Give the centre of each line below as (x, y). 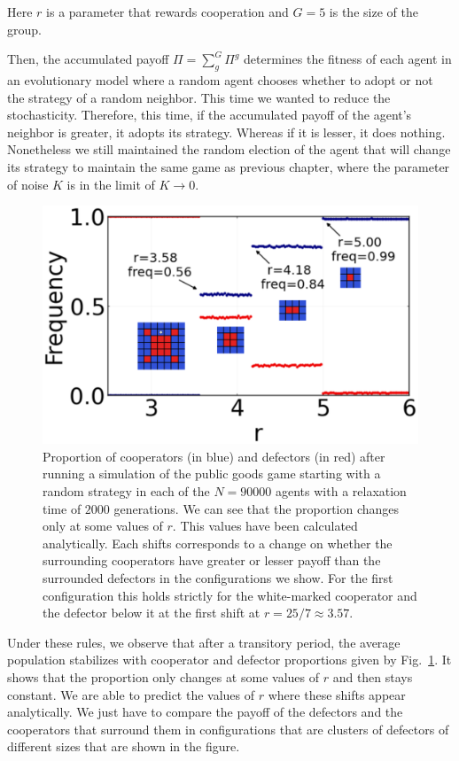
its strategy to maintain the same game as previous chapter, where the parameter (229, 166)
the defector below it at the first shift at (152, 613)
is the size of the (373, 12)
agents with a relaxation (341, 491)
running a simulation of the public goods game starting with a (212, 474)
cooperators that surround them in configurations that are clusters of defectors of (228, 729)
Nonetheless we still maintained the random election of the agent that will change (229, 149)
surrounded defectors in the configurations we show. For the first (218, 578)
